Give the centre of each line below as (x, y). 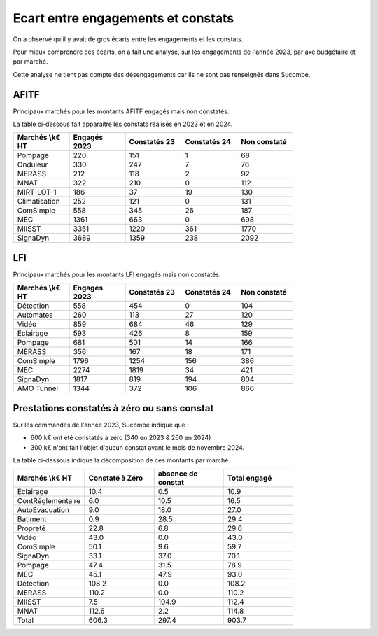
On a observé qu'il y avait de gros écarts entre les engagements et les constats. (128, 39)
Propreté (31, 528)
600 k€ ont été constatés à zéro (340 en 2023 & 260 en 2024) (121, 438)
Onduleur (33, 164)
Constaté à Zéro (116, 478)
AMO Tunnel (38, 388)
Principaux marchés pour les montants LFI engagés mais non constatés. (117, 274)
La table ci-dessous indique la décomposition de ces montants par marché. (122, 460)
